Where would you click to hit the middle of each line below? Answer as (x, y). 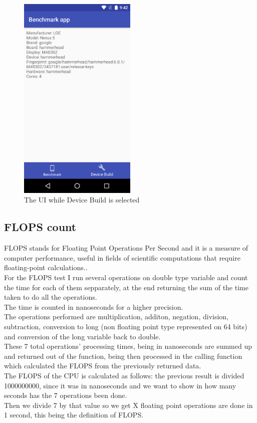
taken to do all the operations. (51, 297)
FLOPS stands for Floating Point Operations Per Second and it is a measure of (126, 248)
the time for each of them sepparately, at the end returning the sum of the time (126, 287)
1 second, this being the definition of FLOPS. (74, 415)
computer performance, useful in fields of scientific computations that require (122, 257)
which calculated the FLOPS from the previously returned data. (103, 366)
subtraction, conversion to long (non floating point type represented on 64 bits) (126, 327)
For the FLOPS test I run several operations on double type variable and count (126, 277)
